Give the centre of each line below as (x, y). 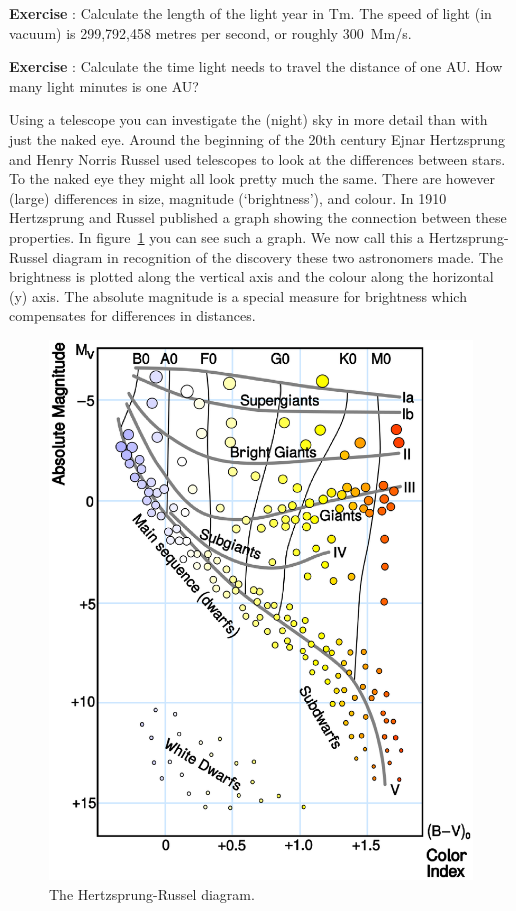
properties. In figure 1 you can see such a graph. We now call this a (217, 236)
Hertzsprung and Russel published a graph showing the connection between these (258, 217)
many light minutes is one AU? (104, 85)
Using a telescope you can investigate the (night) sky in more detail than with (248, 119)
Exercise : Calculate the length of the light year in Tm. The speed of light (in (250, 13)
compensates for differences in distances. (132, 315)
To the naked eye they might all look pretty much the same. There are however (252, 178)
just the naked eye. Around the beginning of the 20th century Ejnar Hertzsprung (257, 138)
